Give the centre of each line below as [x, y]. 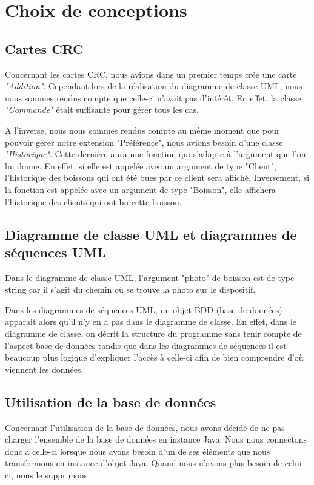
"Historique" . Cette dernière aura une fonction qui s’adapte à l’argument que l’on [155, 154]
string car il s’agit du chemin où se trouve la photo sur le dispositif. [130, 289]
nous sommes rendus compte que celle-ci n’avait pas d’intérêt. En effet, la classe [153, 97]
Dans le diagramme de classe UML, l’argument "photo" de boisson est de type [150, 277]
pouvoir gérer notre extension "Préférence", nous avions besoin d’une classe [144, 142]
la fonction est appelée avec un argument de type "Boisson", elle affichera [140, 189]
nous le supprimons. [53, 475]
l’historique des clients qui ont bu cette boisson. [93, 201]
